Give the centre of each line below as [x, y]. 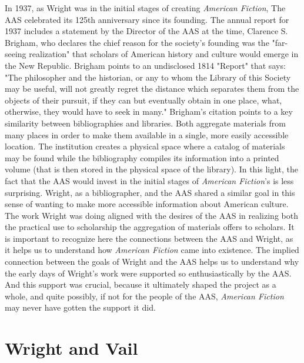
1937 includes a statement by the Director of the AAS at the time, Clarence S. [146, 31]
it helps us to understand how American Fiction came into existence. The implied [152, 250]
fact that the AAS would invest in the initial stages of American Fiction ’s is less [149, 180]
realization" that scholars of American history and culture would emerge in [164, 54]
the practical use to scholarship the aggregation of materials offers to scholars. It [150, 227]
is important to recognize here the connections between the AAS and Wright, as [149, 238]
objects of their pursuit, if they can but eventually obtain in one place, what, [143, 100]
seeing [16, 54]
